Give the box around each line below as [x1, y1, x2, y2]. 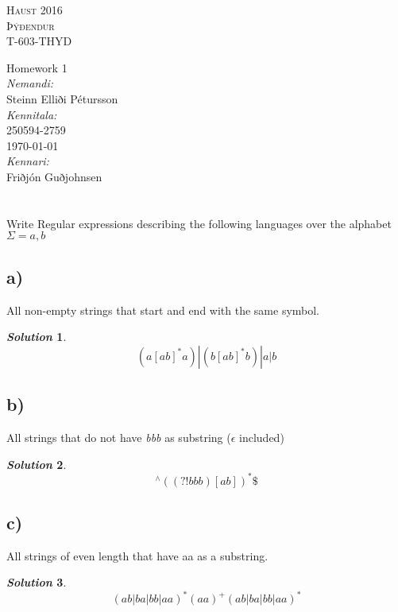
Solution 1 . [6, 328, 67, 345]
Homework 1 [6, 59, 68, 76]
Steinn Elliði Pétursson [6, 90, 118, 107]
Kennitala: [6, 106, 57, 122]
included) [239, 428, 284, 445]
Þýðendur [6, 17, 55, 33]
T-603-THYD [6, 33, 72, 49]
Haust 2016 [6, 2, 63, 17]
